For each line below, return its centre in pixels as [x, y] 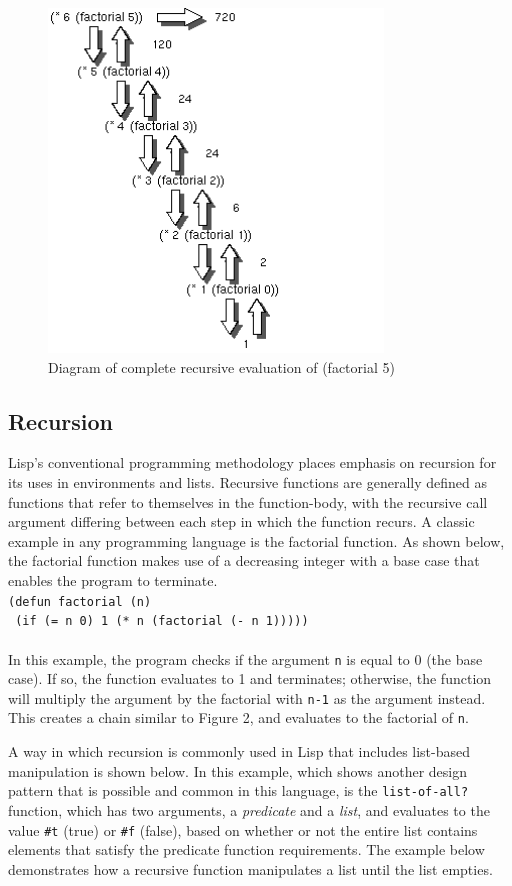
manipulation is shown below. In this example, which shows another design [238, 770]
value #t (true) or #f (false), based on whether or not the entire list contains [243, 829]
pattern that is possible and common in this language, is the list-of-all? [238, 790]
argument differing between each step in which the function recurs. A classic [241, 521]
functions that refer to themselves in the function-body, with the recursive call [248, 501]
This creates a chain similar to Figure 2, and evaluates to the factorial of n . [238, 717]
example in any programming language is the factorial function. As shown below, [256, 540]
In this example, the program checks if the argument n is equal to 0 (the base [245, 658]
